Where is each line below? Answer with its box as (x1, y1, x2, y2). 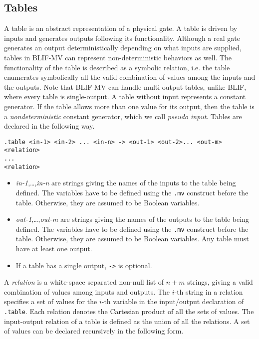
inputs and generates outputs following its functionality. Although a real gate (4, 32, 240, 43)
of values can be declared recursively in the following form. (4, 326, 184, 336)
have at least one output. (15, 243, 92, 254)
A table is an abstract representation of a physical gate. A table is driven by (4, 23, 238, 33)
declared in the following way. (4, 121, 95, 131)
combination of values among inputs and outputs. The (4, 286, 170, 297)
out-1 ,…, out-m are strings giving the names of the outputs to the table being (15, 214, 249, 224)
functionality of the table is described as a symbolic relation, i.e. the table (4, 62, 230, 72)
